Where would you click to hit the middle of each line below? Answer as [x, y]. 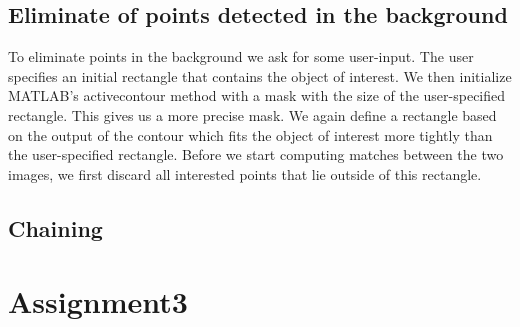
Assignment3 [98, 301]
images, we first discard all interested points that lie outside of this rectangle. [245, 173]
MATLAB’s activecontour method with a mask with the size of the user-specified [257, 95]
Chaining [55, 227]
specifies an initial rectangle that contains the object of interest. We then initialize [260, 75]
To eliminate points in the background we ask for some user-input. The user [241, 56]
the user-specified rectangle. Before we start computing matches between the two [256, 154]
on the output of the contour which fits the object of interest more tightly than [250, 134]
